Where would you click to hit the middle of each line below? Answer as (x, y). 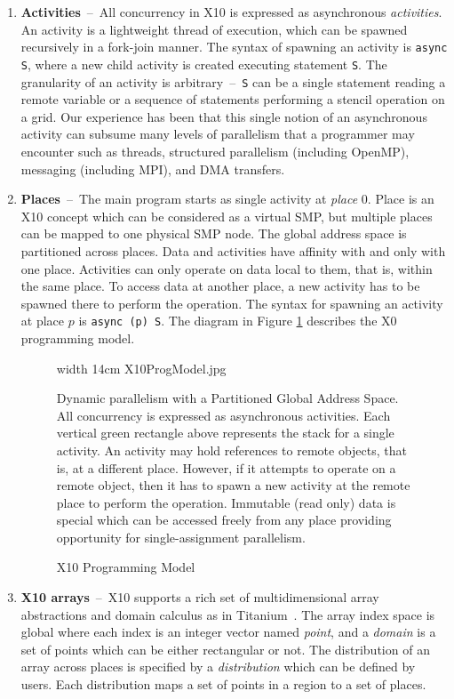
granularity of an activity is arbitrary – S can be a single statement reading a (233, 81)
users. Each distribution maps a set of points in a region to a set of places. (223, 684)
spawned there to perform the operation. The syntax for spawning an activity (232, 303)
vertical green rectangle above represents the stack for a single (225, 433)
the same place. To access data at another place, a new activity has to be (220, 286)
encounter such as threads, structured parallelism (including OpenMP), (215, 151)
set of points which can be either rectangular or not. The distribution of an (225, 649)
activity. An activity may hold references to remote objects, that (231, 450)
